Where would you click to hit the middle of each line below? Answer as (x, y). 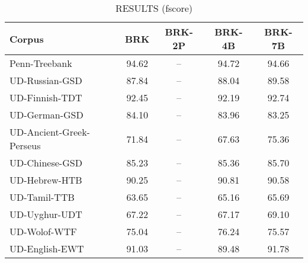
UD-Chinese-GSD (46, 163)
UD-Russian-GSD (46, 80)
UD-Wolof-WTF (43, 231)
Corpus (27, 39)
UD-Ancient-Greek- (50, 132)
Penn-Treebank (41, 63)
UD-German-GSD (46, 115)
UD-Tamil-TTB (42, 197)
